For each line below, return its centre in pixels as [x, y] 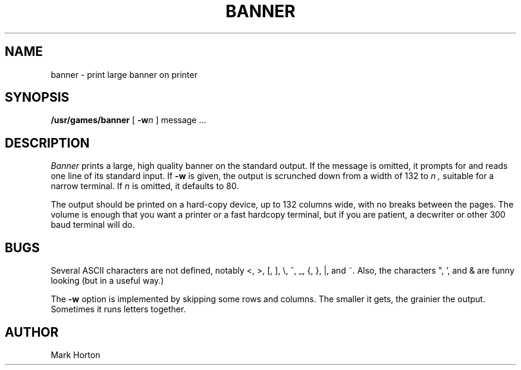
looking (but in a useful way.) [107, 281]
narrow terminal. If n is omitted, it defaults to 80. [145, 186]
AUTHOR [32, 332]
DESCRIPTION [47, 143]
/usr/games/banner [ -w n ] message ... [128, 120]
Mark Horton [76, 355]
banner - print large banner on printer [124, 74]
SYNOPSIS [37, 98]
